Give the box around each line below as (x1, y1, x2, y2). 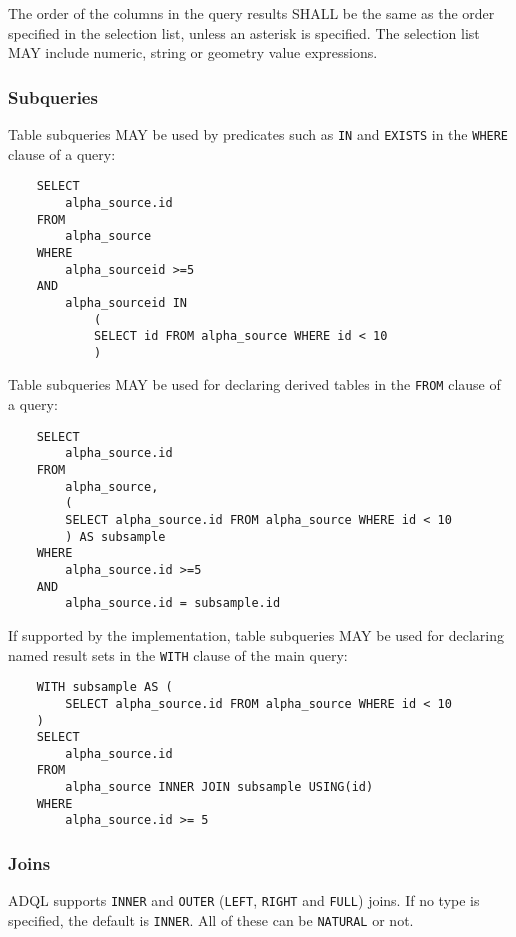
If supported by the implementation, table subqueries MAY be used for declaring (8, 624, 504, 645)
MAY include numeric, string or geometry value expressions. (8, 42, 378, 63)
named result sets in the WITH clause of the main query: (8, 644, 348, 665)
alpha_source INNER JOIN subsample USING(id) (65, 780, 374, 795)
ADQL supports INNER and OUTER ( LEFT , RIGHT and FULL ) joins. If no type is (8, 890, 480, 911)
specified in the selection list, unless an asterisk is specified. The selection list (8, 22, 480, 43)
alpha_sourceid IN (65, 295, 187, 310)
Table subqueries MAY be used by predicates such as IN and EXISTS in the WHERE (8, 124, 509, 144)
